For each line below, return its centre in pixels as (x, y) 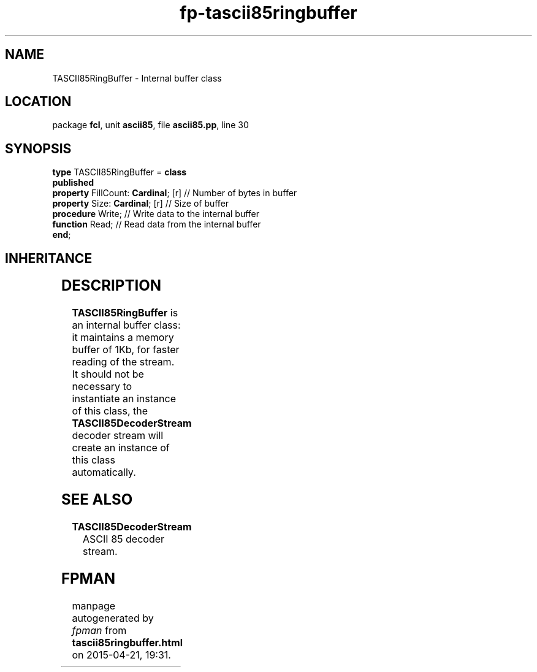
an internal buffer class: (126, 325)
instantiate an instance (124, 399)
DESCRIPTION (111, 286)
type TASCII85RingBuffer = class (120, 172)
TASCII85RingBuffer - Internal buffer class (137, 78)
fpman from (99, 630)
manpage (94, 605)
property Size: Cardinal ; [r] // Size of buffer (141, 204)
